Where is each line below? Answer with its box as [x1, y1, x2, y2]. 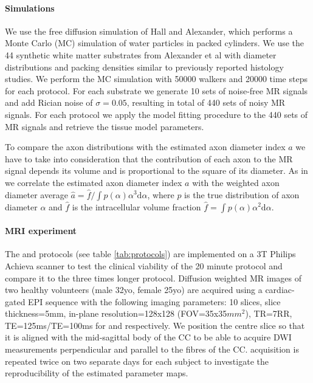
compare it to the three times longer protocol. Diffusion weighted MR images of [5, 271, 302, 284]
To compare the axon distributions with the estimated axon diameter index [5, 140, 286, 153]
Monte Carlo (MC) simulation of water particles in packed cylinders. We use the [5, 36, 304, 49]
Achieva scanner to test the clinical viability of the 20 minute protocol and [5, 259, 283, 272]
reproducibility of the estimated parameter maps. [5, 367, 188, 379]
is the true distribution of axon [184, 188, 300, 201]
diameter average [5, 188, 68, 201]
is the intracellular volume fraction [72, 200, 201, 213]
